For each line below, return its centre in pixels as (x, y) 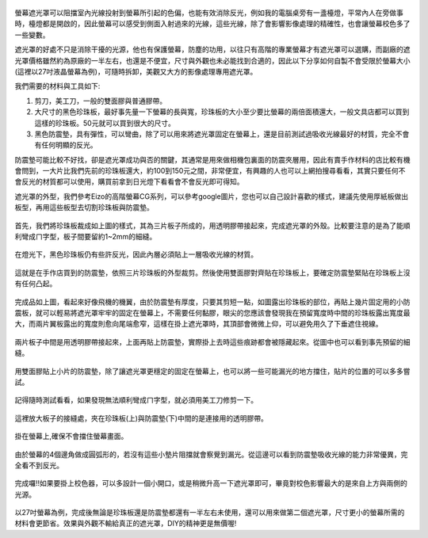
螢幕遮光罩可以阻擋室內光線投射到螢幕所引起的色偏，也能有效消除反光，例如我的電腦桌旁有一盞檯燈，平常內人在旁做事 (209, 13)
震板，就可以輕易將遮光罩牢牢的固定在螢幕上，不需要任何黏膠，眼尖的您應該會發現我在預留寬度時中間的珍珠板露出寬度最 (212, 312)
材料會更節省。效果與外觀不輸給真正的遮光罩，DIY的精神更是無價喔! (126, 524)
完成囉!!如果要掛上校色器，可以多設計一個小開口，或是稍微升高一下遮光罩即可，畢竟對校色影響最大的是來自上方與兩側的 (211, 483)
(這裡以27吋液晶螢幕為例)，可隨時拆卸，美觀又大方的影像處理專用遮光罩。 (136, 71)
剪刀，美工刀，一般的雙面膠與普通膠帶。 (100, 101)
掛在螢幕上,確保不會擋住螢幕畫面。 (71, 437)
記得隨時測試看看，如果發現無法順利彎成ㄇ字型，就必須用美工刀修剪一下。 (136, 400)
